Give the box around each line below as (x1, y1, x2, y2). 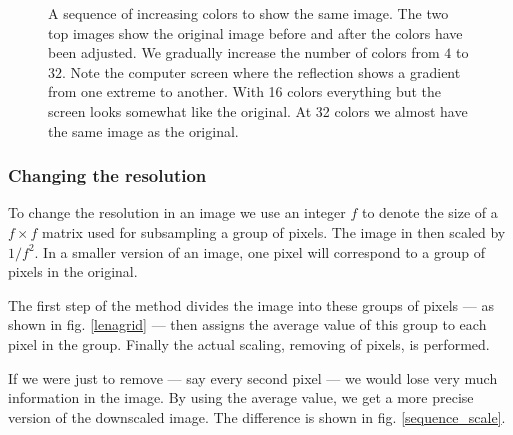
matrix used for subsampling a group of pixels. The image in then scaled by (41, 221, 506, 242)
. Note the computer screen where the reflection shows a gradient (62, 61, 461, 82)
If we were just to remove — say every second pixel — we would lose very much (8, 367, 498, 388)
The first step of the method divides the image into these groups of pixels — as (8, 294, 494, 315)
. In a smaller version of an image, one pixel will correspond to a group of (34, 241, 485, 262)
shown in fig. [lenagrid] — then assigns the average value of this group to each (8, 314, 487, 335)
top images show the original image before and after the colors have (48, 22, 463, 43)
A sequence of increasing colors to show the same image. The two (48, 3, 449, 23)
